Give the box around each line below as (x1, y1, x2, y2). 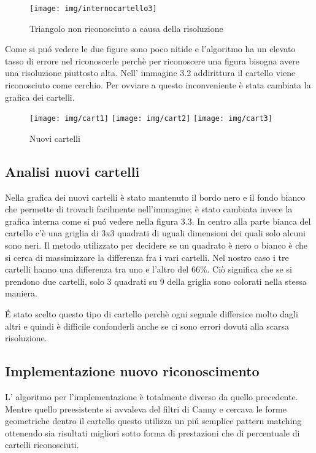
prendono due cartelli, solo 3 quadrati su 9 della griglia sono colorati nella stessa (5, 274, 307, 287)
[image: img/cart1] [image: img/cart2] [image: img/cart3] (29, 114, 272, 123)
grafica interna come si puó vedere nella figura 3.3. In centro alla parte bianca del (5, 214, 311, 227)
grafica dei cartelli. (5, 90, 75, 103)
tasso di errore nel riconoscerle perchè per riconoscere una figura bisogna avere (5, 54, 299, 67)
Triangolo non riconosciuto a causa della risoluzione (29, 21, 223, 34)
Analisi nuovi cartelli (5, 161, 140, 180)
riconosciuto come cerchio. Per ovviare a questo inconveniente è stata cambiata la (5, 79, 311, 91)
